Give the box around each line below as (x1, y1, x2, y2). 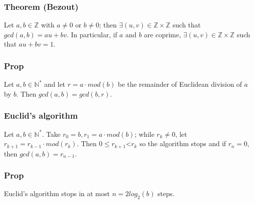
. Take (42, 128, 61, 139)
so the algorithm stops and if (139, 138, 226, 149)
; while (134, 128, 154, 139)
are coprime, (144, 29, 181, 39)
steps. (157, 188, 175, 199)
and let (44, 79, 66, 89)
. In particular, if (67, 29, 117, 39)
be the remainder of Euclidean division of (118, 79, 242, 89)
